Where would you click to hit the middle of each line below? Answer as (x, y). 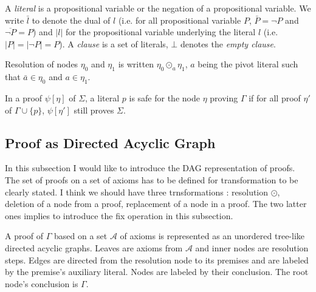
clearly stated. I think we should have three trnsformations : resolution (137, 192)
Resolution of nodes (42, 64)
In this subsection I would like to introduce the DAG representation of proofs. (150, 168)
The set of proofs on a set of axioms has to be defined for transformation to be (152, 179)
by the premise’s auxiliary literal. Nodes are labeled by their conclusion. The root (157, 272)
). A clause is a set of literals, (114, 43)
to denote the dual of (71, 20)
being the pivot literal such (248, 64)
